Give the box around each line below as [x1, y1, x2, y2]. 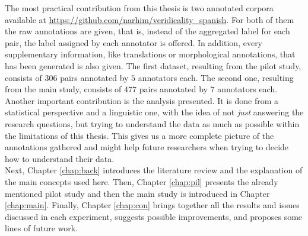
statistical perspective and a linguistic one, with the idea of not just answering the [5, 106, 304, 118]
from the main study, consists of [5, 83, 122, 95]
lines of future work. [5, 222, 78, 234]
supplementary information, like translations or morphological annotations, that [5, 48, 296, 60]
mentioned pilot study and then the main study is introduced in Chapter [5, 187, 270, 199]
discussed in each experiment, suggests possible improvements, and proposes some [5, 210, 303, 222]
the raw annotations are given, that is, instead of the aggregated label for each [5, 25, 290, 37]
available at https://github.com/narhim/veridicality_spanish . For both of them [5, 13, 294, 25]
